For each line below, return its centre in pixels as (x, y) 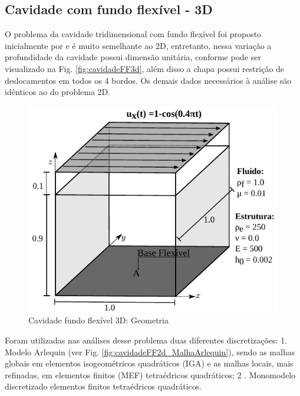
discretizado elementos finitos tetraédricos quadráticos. (103, 386)
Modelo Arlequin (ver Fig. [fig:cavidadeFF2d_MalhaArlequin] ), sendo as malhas (150, 351)
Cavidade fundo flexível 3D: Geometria (98, 320)
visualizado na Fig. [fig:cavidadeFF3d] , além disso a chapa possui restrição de (145, 68)
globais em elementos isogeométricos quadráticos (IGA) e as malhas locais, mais (149, 363)
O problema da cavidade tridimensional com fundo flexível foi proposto (133, 34)
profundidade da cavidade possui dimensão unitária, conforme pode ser (133, 57)
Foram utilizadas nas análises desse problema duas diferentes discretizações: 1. (146, 340)
